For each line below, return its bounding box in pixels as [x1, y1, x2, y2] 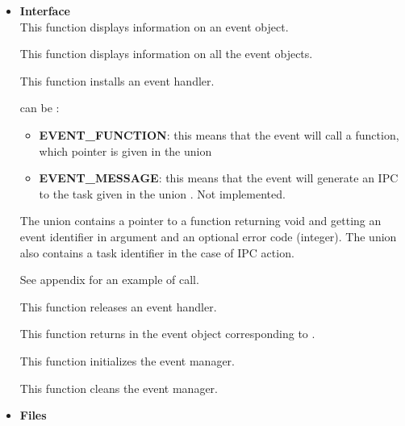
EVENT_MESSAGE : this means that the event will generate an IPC [39, 169, 399, 186]
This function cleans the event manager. [19, 379, 218, 396]
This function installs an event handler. [19, 72, 215, 89]
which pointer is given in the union [39, 142, 212, 159]
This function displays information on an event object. [19, 18, 289, 35]
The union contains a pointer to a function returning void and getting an [19, 212, 382, 229]
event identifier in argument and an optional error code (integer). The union [19, 228, 397, 244]
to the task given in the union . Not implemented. [39, 185, 286, 202]
